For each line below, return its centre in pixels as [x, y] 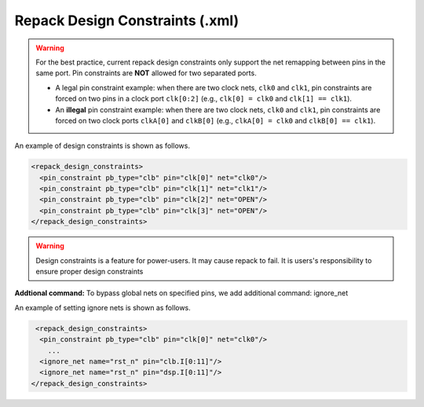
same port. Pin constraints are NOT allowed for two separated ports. [146, 73]
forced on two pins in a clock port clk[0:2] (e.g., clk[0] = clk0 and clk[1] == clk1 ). [204, 99]
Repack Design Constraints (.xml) [127, 20]
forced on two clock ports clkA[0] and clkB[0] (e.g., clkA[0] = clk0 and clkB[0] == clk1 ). [216, 120]
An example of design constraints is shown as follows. [102, 146]
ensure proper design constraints [90, 271]
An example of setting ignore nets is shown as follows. [103, 307]
